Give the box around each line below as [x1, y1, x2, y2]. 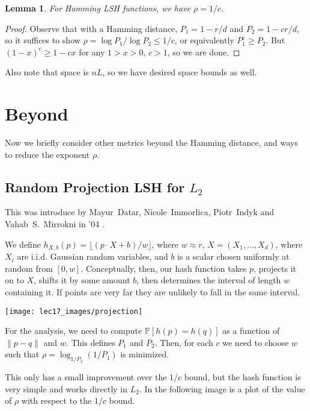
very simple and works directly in [5, 382, 128, 395]
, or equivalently [174, 34, 234, 46]
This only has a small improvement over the [5, 371, 167, 383]
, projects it [254, 262, 296, 274]
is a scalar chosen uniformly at [177, 250, 290, 263]
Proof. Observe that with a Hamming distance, [5, 22, 178, 34]
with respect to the [21, 394, 92, 407]
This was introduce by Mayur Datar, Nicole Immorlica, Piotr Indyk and [5, 205, 274, 218]
